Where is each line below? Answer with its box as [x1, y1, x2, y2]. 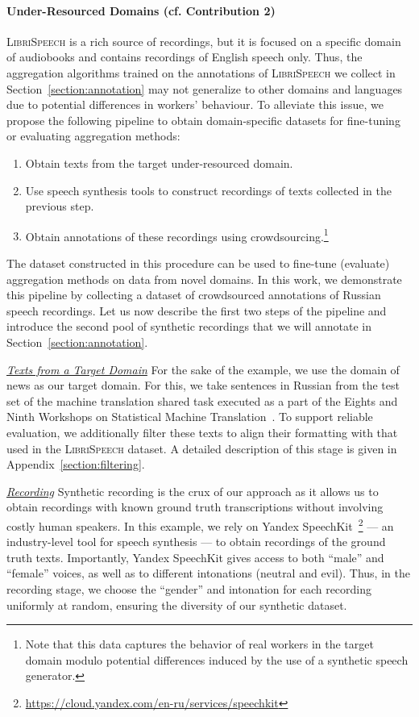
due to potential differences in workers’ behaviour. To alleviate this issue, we [6, 96, 384, 113]
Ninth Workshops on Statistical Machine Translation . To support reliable [6, 408, 373, 425]
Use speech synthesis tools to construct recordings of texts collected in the [25, 181, 392, 198]
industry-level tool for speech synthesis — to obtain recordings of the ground [6, 533, 386, 550]
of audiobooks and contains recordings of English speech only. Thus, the [6, 48, 363, 65]
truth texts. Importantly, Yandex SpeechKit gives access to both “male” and [6, 548, 384, 565]
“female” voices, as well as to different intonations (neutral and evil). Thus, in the [6, 565, 410, 582]
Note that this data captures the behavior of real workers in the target [25, 636, 374, 652]
